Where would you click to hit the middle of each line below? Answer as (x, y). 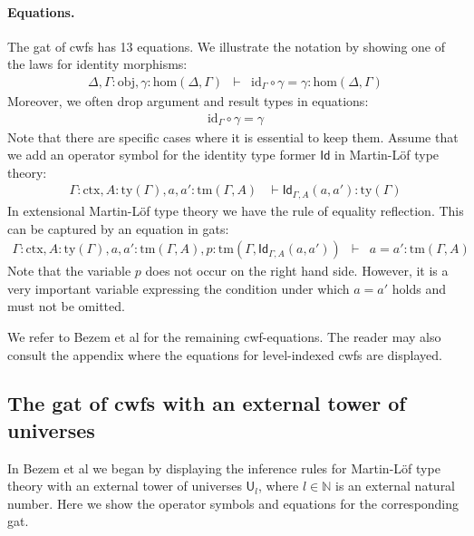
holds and (419, 288)
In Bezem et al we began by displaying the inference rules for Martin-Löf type (224, 468)
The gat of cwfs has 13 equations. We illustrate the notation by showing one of (227, 46)
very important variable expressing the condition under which (179, 288)
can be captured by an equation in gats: (118, 228)
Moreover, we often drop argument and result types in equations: (188, 101)
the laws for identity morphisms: (97, 64)
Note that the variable (69, 271)
